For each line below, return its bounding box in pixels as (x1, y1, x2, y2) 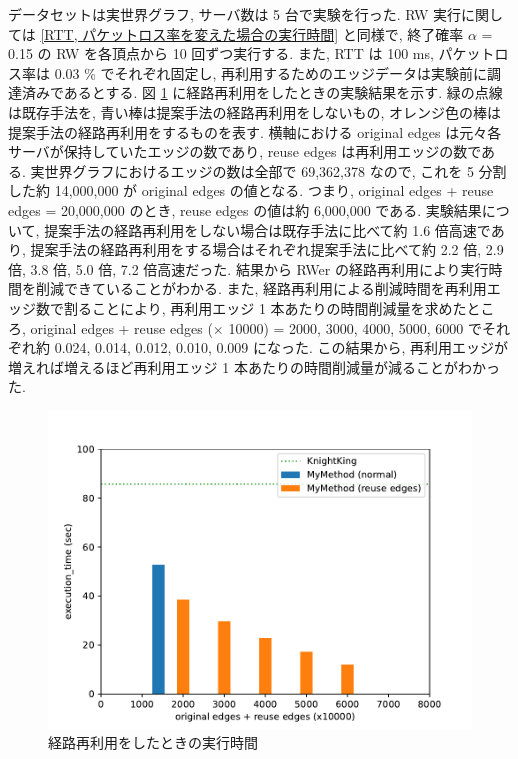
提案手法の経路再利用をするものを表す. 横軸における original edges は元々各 (8, 121, 502, 142)
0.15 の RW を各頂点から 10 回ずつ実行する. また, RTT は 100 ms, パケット (8, 43, 495, 64)
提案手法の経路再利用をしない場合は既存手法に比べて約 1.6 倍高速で (44, 219, 491, 240)
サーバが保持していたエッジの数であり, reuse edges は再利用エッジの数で (8, 141, 481, 162)
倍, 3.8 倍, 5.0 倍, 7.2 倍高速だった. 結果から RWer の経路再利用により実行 (8, 258, 489, 279)
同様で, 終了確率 (356, 23, 464, 44)
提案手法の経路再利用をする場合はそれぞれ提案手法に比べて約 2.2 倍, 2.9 (30, 239, 504, 260)
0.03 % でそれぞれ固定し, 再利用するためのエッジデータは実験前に (54, 62, 488, 83)
